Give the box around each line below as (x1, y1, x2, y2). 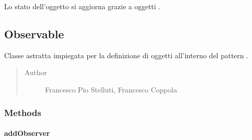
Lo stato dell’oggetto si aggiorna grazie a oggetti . (4, 1, 161, 11)
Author (24, 67, 47, 78)
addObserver (4, 128, 50, 138)
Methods (4, 106, 42, 119)
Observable (4, 26, 64, 41)
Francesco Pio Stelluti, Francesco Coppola (45, 84, 177, 95)
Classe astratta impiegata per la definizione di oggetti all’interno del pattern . (4, 50, 248, 60)
